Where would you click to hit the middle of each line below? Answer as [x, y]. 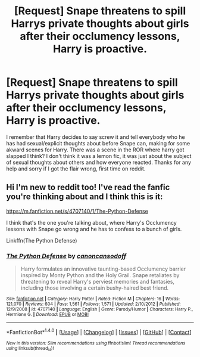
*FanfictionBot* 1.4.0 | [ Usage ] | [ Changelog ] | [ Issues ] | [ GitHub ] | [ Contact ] [99, 332]
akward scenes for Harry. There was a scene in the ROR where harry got [95, 150]
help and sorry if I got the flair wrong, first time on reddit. [76, 169]
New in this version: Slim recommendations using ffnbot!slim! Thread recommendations [96, 343]
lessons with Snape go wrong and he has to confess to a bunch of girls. [94, 229]
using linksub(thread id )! [30, 349]
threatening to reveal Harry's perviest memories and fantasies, [97, 282]
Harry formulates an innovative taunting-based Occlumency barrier [103, 269]
